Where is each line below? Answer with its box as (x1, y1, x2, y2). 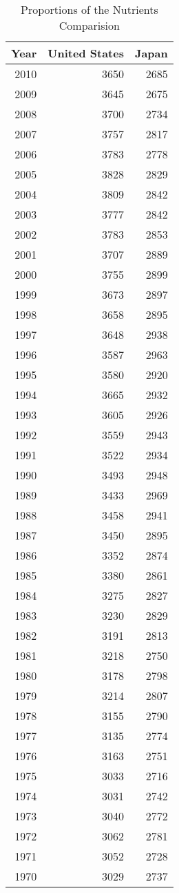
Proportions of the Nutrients (21, 1, 158, 17)
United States (48, 45, 124, 61)
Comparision (59, 17, 120, 33)
